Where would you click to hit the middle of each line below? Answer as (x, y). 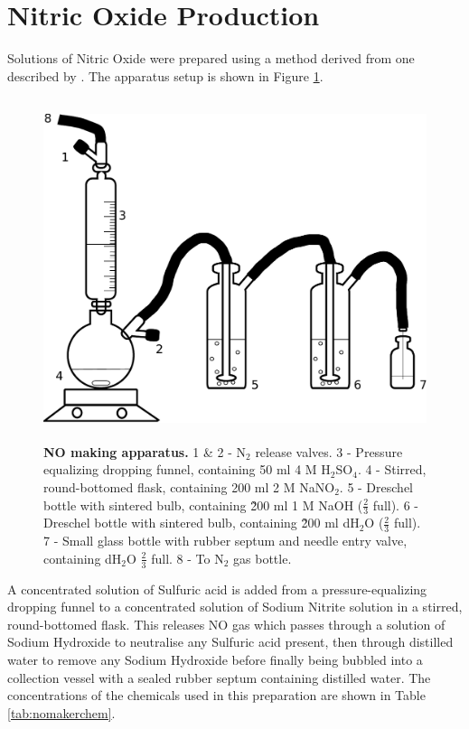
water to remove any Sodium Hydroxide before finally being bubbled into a (215, 660)
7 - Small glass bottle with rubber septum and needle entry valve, (225, 541)
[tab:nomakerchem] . (61, 712)
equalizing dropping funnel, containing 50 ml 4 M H (187, 469)
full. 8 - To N (188, 558)
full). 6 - (395, 505)
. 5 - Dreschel (376, 487)
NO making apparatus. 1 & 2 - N (145, 451)
